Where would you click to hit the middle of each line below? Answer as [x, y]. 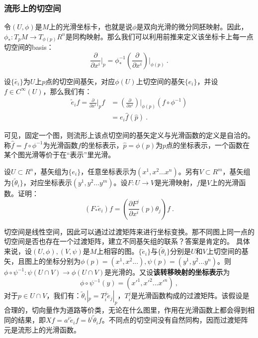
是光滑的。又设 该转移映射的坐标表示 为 [167, 272]
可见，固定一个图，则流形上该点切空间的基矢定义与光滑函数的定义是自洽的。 [129, 135]
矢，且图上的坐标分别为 [42, 261]
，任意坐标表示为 [109, 171]
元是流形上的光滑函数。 [42, 329]
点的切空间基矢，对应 [80, 81]
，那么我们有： [67, 91]
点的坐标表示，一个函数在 [208, 145]
